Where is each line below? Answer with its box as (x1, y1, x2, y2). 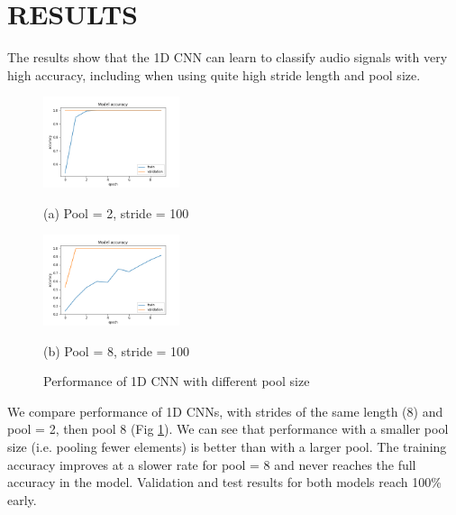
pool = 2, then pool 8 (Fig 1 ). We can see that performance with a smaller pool (7, 419, 449, 438)
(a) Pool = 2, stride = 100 (43, 203, 189, 222)
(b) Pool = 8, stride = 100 (43, 341, 190, 360)
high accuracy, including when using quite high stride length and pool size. (7, 65, 421, 84)
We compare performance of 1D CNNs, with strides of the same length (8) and (7, 401, 443, 420)
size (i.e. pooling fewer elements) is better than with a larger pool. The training (7, 437, 447, 456)
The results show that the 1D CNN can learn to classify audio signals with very (7, 48, 448, 67)
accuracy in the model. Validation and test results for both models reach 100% (7, 473, 442, 492)
